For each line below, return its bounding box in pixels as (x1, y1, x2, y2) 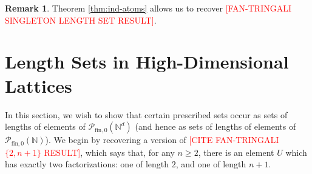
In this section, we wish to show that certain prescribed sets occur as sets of (5, 108, 288, 121)
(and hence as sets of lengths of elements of (135, 120, 296, 133)
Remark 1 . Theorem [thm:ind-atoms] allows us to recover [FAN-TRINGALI (5, 2, 291, 14)
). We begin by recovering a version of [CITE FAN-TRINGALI (45, 133, 279, 146)
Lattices (5, 73, 72, 98)
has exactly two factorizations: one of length (5, 158, 169, 170)
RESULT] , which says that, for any (44, 146, 175, 158)
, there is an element (198, 146, 274, 158)
